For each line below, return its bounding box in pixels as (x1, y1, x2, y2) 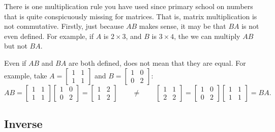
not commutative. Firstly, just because (4, 21, 124, 31)
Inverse (4, 115, 43, 131)
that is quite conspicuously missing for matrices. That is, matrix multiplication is (4, 11, 257, 21)
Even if (4, 57, 26, 68)
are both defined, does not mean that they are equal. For (68, 57, 246, 68)
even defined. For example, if (4, 30, 94, 41)
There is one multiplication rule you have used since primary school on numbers (4, 1, 253, 11)
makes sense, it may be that (139, 21, 226, 31)
